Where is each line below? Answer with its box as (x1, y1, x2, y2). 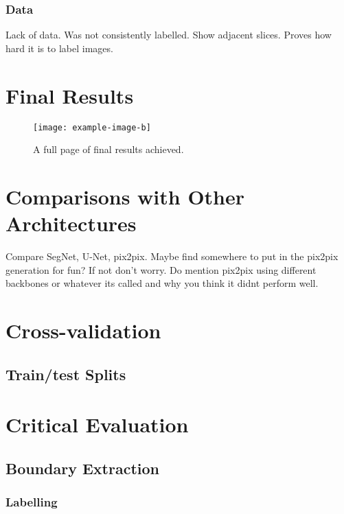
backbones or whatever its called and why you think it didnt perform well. (5, 276, 319, 290)
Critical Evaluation (5, 410, 189, 439)
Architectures (5, 209, 137, 237)
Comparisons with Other (5, 182, 245, 210)
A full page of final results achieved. (33, 142, 184, 156)
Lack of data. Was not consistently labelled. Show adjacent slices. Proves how (5, 27, 332, 42)
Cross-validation (5, 316, 161, 344)
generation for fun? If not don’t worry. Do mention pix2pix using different (5, 262, 317, 277)
